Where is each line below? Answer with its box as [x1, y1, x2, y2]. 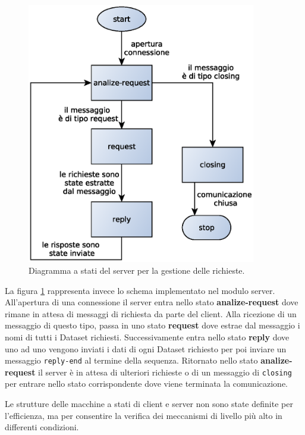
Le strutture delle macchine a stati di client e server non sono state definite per [5, 398, 293, 410]
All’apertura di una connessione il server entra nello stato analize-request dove [5, 296, 298, 308]
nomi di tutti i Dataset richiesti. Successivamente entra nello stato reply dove [5, 330, 290, 343]
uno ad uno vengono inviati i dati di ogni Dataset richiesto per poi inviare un [5, 342, 287, 355]
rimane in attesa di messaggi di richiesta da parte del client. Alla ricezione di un [5, 307, 297, 320]
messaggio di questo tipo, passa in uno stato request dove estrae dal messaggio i [5, 319, 300, 331]
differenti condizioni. [5, 421, 79, 433]
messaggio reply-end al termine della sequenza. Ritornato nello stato [5, 354, 258, 367]
